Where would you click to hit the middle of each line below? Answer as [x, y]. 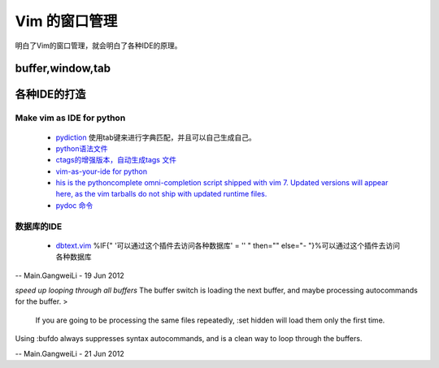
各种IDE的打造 [50, 95]
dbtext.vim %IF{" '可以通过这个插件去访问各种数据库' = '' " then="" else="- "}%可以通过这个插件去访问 [228, 245]
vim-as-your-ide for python [102, 171]
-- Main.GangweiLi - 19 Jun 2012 [70, 275]
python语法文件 [82, 148]
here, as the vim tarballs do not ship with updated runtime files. [161, 194]
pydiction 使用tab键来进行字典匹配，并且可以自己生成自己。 [156, 137]
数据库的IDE [39, 226]
